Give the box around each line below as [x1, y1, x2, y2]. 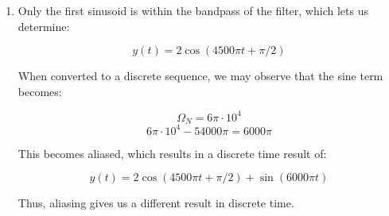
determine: [18, 17, 70, 34]
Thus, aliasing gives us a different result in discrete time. [18, 195, 294, 211]
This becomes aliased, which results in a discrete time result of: [18, 145, 327, 161]
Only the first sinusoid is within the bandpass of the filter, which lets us [18, 2, 368, 18]
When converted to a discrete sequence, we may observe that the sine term [18, 67, 383, 84]
